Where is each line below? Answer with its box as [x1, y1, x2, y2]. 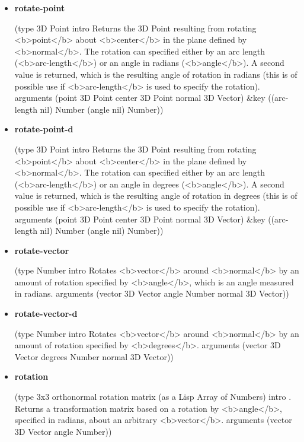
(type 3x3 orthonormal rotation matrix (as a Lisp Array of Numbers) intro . [14, 390, 292, 403]
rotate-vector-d [14, 307, 78, 320]
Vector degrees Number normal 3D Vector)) [14, 350, 174, 362]
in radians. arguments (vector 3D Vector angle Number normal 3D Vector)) [14, 287, 289, 300]
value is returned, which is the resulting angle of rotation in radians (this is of [14, 68, 297, 80]
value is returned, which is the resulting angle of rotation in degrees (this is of [14, 189, 297, 202]
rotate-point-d [14, 123, 73, 135]
